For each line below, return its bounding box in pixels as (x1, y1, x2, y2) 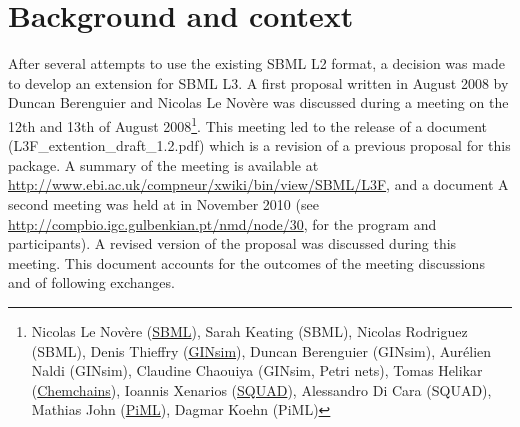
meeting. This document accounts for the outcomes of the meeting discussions (8, 252, 485, 273)
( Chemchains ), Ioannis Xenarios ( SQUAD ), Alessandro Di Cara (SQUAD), (31, 379, 492, 400)
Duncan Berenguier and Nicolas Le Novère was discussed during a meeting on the (8, 92, 509, 113)
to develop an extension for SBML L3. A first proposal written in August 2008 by (8, 72, 509, 93)
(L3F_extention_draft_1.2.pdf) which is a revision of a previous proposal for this (8, 135, 511, 156)
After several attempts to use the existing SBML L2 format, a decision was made (8, 53, 505, 74)
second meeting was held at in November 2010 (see (8, 193, 319, 214)
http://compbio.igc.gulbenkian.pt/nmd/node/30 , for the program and (8, 213, 437, 234)
